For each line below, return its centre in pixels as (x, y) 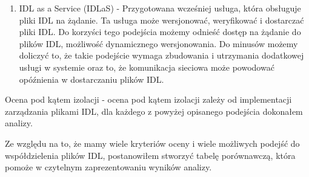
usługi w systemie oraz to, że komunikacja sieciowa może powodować (147, 67)
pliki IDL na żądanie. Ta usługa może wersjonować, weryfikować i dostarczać (161, 20)
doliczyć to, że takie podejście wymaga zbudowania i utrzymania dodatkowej (161, 55)
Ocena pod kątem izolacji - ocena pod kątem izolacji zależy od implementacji (148, 99)
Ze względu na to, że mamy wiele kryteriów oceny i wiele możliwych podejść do (152, 143)
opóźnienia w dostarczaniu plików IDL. (91, 79)
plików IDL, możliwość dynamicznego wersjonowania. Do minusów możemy (158, 43)
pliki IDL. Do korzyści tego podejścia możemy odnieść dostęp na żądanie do (160, 32)
